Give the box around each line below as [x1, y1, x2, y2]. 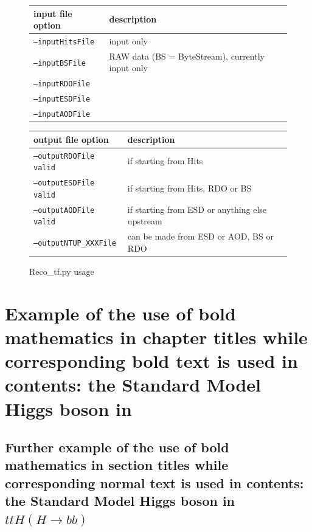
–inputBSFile [33, 58, 86, 67]
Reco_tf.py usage [29, 264, 94, 277]
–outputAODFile [33, 206, 95, 215]
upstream [127, 215, 162, 227]
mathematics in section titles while [5, 455, 229, 474]
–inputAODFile [33, 110, 91, 119]
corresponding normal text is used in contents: [5, 473, 304, 492]
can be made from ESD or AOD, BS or [127, 230, 274, 243]
